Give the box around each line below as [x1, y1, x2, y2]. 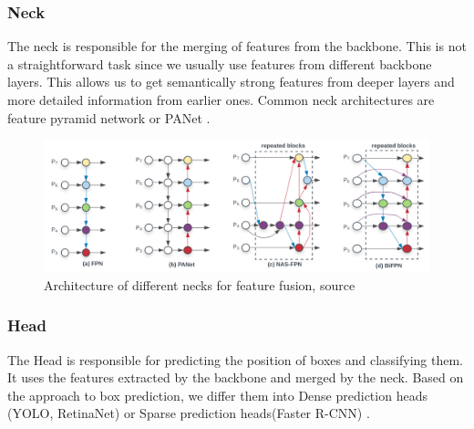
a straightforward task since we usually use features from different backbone [7, 54, 432, 73]
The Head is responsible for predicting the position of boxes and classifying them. [7, 350, 464, 369]
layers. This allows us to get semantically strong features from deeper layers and [7, 72, 455, 91]
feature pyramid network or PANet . [7, 108, 211, 127]
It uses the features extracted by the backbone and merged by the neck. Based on [7, 368, 464, 387]
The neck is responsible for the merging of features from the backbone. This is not [7, 37, 467, 56]
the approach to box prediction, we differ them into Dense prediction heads [7, 385, 428, 404]
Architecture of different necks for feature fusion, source [44, 275, 355, 294]
